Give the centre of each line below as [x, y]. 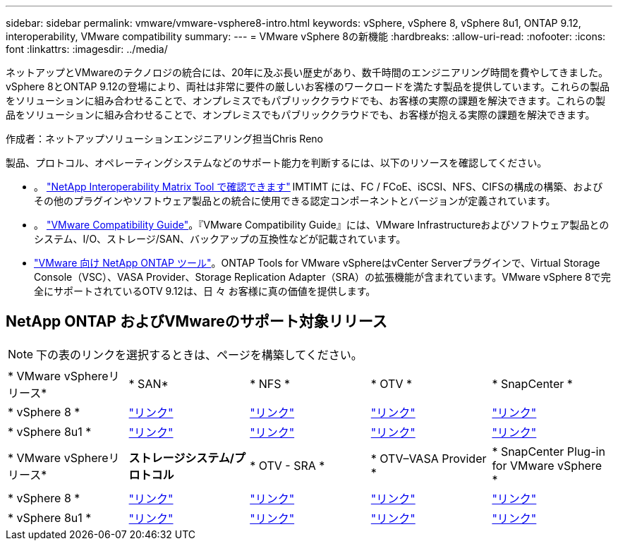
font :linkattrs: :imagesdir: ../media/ [87, 49]
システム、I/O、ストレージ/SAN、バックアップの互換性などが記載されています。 [220, 239]
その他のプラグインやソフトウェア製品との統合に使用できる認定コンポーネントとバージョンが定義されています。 [295, 201]
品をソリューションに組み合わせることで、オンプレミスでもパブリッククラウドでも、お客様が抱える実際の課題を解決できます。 [301, 115]
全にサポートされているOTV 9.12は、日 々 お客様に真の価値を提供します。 [205, 291]
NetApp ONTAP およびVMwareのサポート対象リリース [196, 322]
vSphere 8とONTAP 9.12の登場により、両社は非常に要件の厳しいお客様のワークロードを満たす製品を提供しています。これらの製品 [308, 86]
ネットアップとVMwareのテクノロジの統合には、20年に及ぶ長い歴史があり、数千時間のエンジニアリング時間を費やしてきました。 [307, 72]
